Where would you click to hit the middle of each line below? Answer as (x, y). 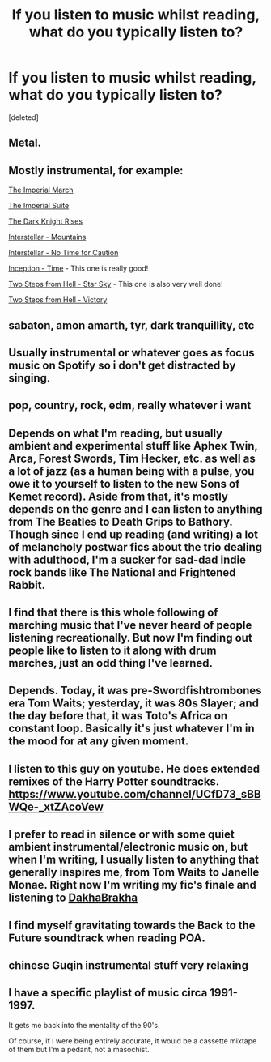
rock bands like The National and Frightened (122, 572)
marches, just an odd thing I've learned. (110, 663)
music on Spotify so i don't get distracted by (122, 365)
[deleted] (23, 117)
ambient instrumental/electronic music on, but (128, 847)
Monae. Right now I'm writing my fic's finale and (133, 885)
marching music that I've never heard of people (130, 625)
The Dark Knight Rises (46, 221)
